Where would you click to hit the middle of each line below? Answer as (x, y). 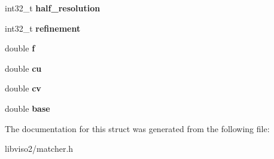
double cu (23, 68)
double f (20, 48)
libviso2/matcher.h (39, 149)
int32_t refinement (43, 28)
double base (28, 108)
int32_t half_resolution (53, 8)
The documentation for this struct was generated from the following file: (137, 128)
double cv (23, 88)
